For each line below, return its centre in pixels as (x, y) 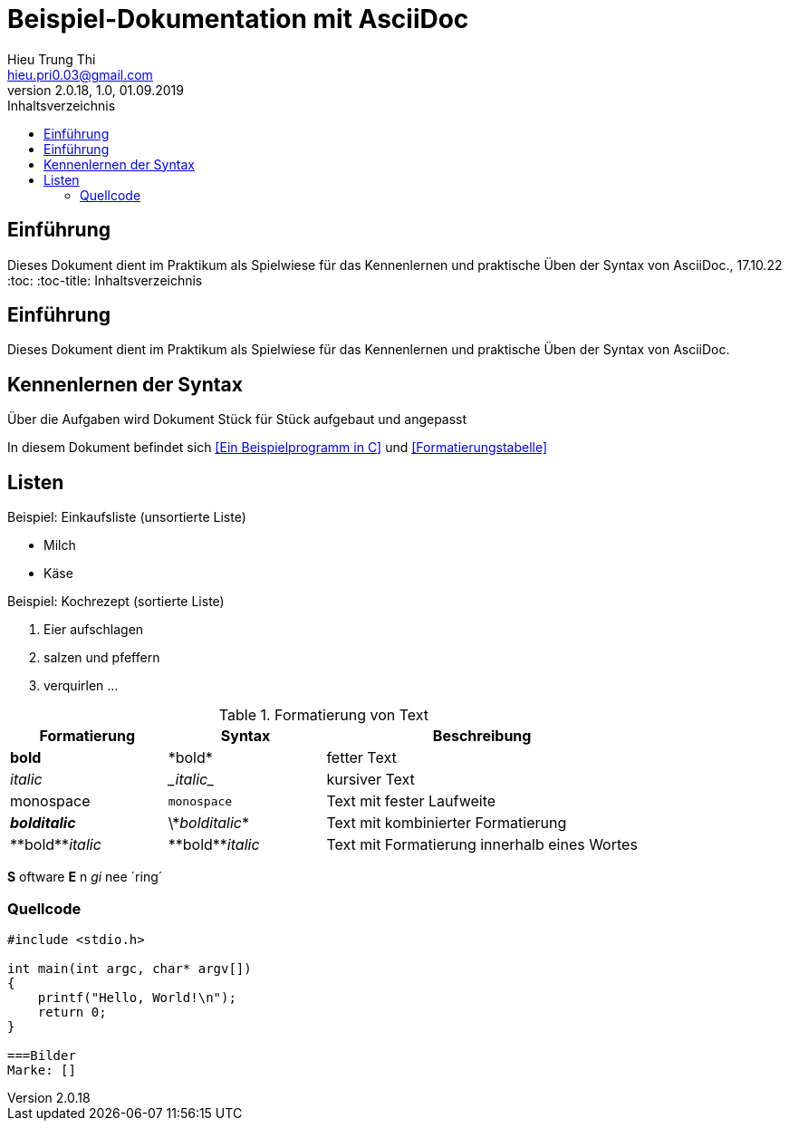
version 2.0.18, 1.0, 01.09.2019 (96, 90)
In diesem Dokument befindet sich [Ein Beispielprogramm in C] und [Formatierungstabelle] (278, 448)
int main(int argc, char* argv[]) (130, 968)
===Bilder (42, 1055)
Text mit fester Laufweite (411, 801)
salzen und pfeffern (102, 658)
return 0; (72, 1012)
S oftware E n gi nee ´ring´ (85, 877)
